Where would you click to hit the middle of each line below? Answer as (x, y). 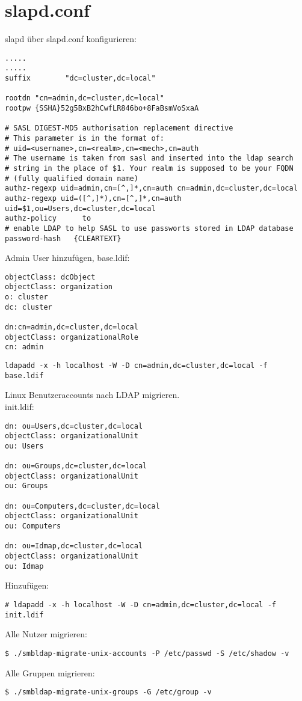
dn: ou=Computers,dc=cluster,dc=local (82, 506)
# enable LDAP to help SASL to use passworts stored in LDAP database (149, 228)
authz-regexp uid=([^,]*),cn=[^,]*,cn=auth (93, 198)
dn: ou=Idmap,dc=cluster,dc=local (74, 546)
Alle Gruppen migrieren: (50, 672)
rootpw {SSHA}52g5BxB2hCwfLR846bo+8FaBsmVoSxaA (102, 108)
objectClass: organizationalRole (72, 337)
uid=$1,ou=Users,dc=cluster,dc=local (80, 208)
